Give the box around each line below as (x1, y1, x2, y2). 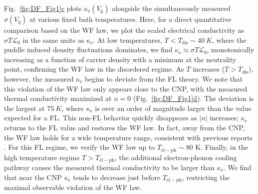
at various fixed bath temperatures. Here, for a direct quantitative (29, 14, 232, 24)
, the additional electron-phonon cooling (114, 152, 237, 162)
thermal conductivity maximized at (4, 93, 112, 103)
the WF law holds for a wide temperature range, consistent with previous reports (4, 132, 253, 142)
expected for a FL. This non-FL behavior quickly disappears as (4, 112, 197, 123)
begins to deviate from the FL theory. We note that (84, 73, 243, 84)
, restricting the (182, 172, 230, 182)
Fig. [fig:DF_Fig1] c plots (4, 3, 82, 13)
